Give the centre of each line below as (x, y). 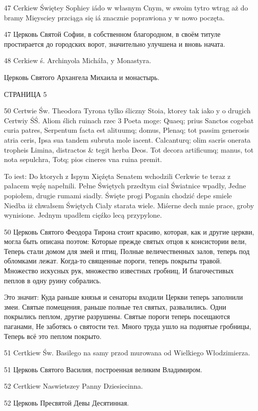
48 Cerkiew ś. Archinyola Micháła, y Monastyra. (78, 60)
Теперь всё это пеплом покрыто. (53, 336)
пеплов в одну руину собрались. (53, 280)
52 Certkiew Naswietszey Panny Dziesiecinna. (74, 386)
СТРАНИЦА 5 (26, 94)
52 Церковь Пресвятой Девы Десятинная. (67, 403)
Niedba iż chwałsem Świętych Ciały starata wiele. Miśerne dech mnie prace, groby (129, 205)
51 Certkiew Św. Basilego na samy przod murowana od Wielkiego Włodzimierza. (127, 353)
